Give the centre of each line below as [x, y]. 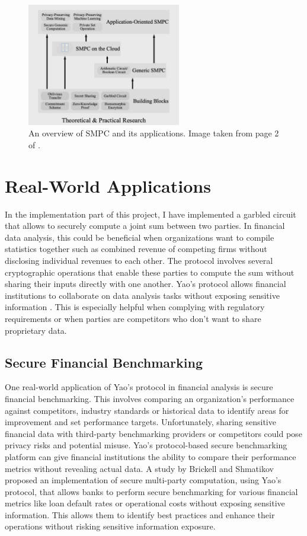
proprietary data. [36, 330]
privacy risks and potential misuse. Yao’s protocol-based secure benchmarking [146, 445]
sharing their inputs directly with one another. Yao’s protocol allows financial [145, 284]
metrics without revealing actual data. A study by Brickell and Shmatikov [139, 468]
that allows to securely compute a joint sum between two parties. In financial [145, 226]
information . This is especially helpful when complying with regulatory [135, 307]
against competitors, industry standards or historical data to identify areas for [147, 410]
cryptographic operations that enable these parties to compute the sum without [150, 272]
